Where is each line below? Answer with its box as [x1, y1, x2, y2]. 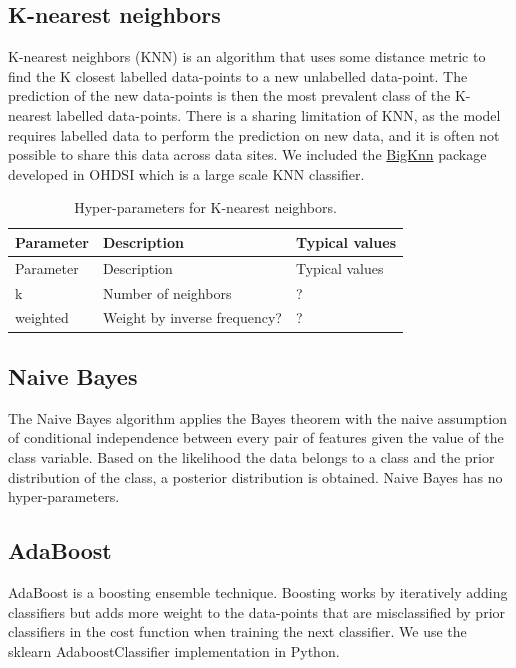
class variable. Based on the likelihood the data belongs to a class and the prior [8, 446, 495, 467]
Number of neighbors [102, 282, 232, 303]
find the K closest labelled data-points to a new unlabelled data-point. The [8, 65, 468, 86]
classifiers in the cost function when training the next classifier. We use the [8, 621, 467, 642]
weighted [15, 307, 69, 328]
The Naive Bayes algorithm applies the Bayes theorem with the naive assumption [8, 407, 507, 428]
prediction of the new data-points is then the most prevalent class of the [8, 85, 451, 106]
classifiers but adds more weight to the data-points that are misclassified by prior [8, 601, 506, 622]
